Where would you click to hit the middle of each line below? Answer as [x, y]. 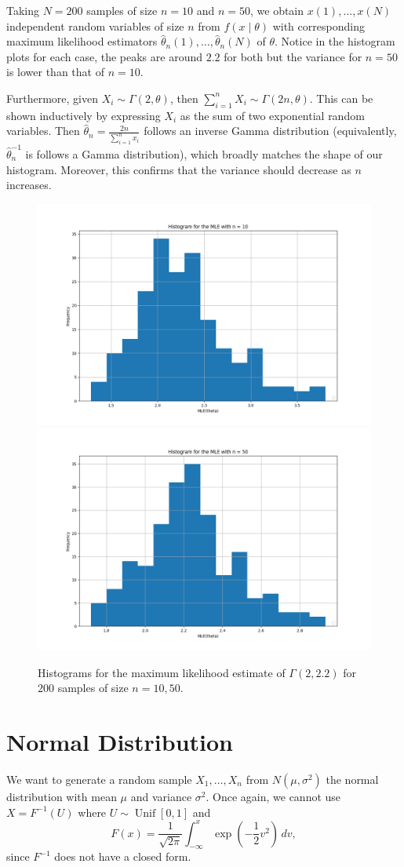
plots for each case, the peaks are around [104, 56]
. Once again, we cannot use [273, 796]
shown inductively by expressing [84, 115]
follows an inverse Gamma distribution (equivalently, [270, 131]
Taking [23, 10]
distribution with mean [62, 796]
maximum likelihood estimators [82, 41]
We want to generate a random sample [99, 779]
